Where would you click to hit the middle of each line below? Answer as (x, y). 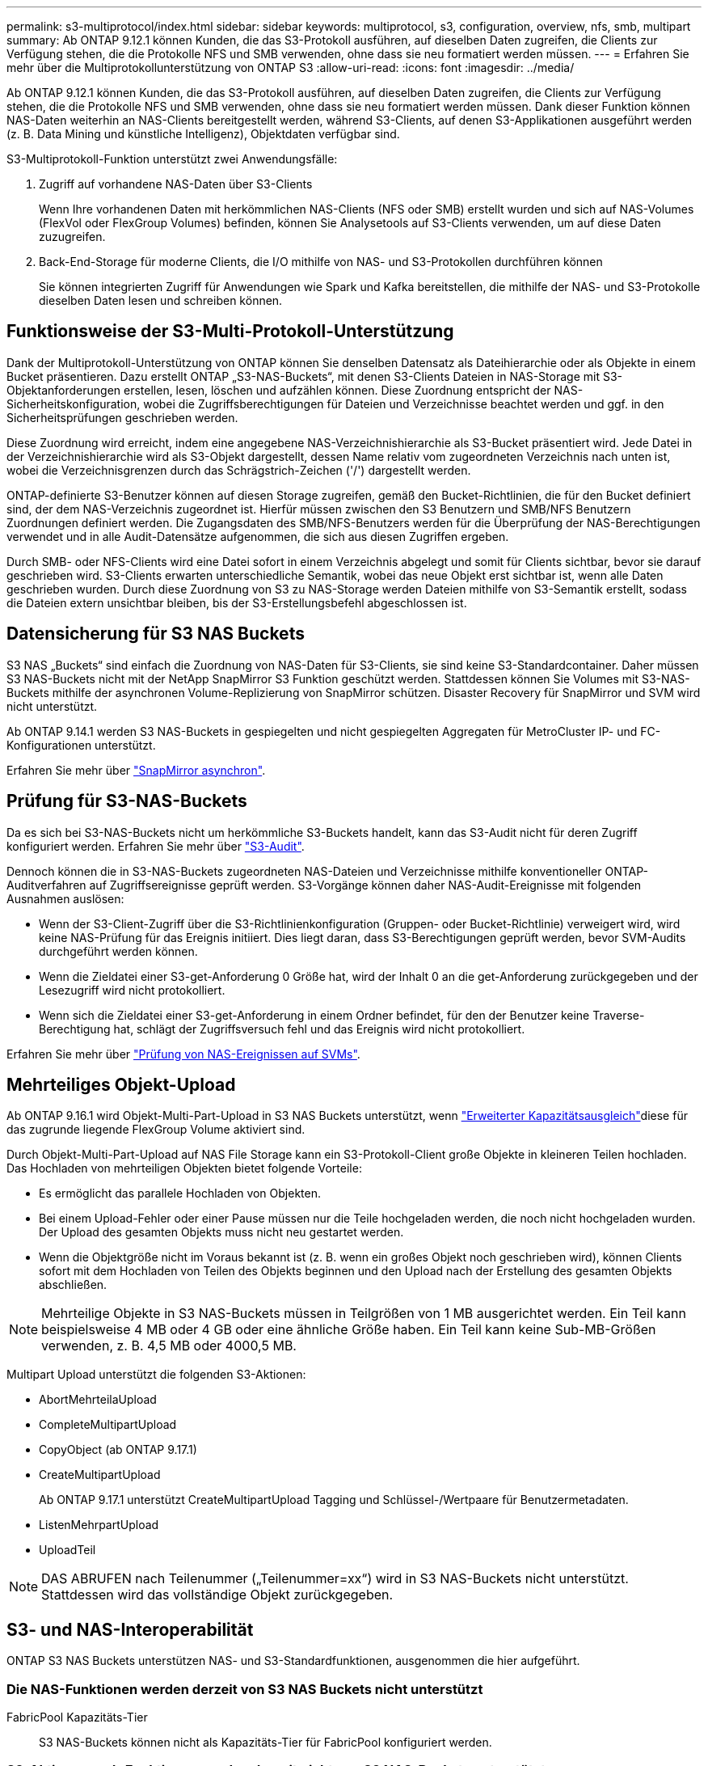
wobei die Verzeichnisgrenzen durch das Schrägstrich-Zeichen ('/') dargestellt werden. (239, 470)
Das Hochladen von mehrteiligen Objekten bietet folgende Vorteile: (184, 1168)
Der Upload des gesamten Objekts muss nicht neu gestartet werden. (221, 1232)
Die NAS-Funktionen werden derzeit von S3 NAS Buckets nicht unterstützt (245, 1689)
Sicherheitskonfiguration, (74, 403)
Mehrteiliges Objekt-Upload (121, 1084)
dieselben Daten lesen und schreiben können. (161, 300)
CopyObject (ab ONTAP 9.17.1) (118, 1450)
